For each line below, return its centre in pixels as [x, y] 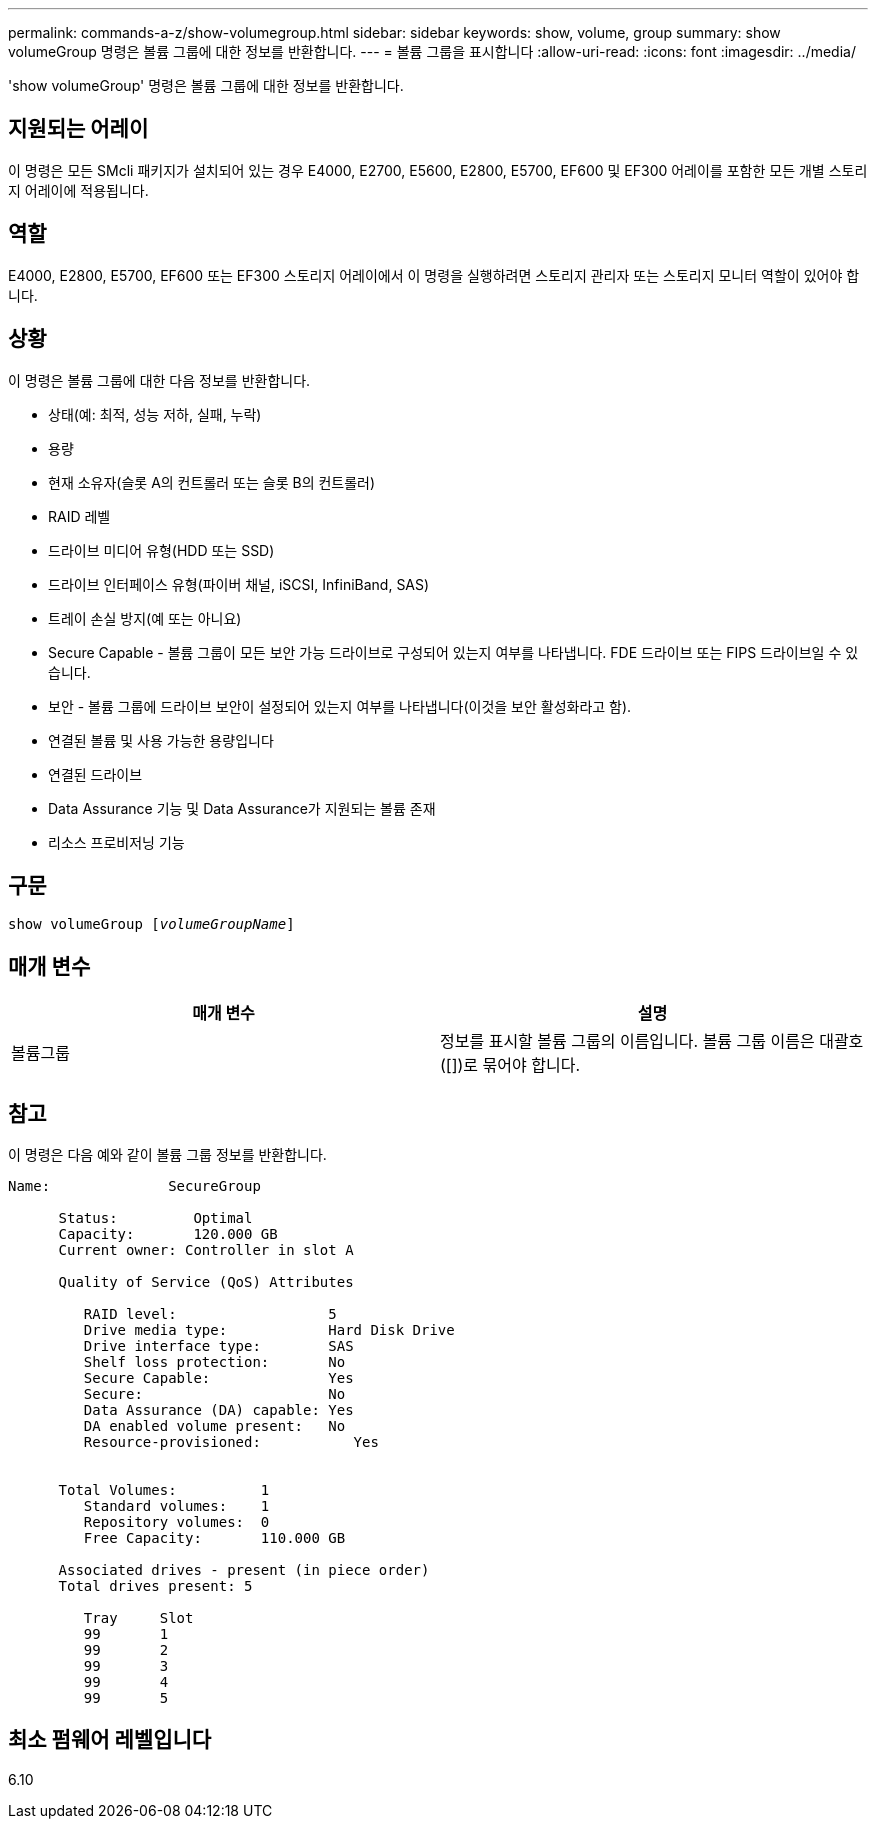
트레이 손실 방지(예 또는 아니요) [145, 618]
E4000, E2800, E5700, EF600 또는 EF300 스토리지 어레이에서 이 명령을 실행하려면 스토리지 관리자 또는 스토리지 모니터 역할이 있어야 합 [434, 275]
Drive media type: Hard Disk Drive [269, 1330]
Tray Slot [138, 1618]
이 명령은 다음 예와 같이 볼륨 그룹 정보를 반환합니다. [167, 1155]
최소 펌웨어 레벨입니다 [110, 1740]
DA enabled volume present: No [214, 1426]
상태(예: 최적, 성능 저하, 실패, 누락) [155, 414]
